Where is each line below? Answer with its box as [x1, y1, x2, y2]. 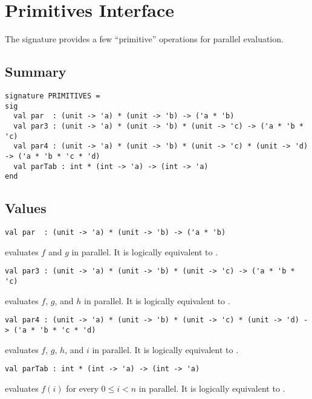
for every [66, 381, 99, 394]
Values [5, 199, 47, 217]
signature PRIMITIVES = [5, 91, 100, 100]
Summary [5, 62, 67, 81]
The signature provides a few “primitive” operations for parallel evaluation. [5, 33, 284, 45]
